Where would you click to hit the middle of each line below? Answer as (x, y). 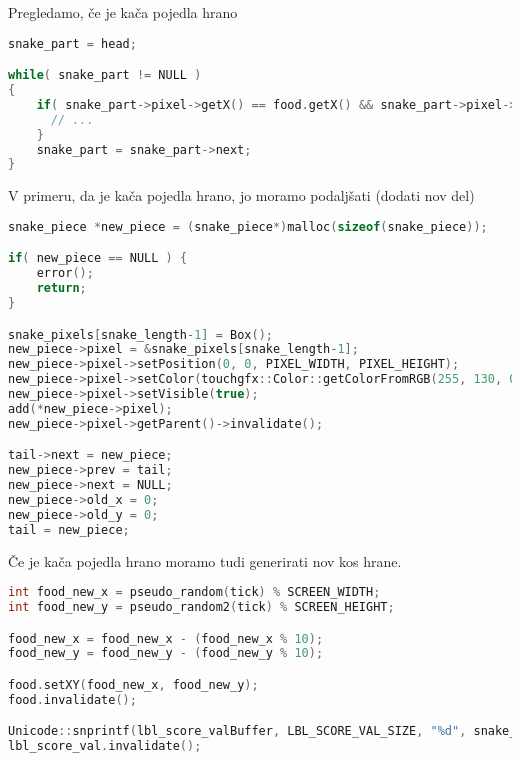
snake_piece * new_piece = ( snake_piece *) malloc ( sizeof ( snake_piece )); (248, 226)
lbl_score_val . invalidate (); (105, 746)
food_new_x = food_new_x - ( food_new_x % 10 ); (166, 638)
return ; (61, 288)
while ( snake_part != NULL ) (105, 75)
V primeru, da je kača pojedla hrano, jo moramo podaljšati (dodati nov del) (241, 195)
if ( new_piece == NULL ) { (98, 258)
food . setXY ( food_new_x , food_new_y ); (133, 684)
